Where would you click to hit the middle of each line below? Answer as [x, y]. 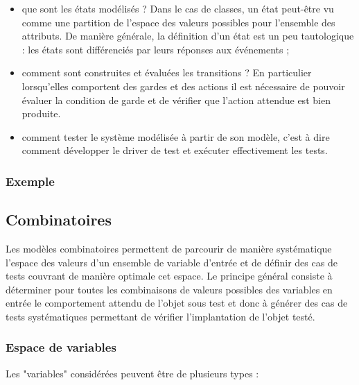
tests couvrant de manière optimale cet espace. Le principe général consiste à [169, 276]
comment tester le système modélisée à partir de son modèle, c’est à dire [176, 136]
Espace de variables [61, 347]
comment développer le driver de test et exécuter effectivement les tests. [175, 150]
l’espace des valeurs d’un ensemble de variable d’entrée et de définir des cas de [172, 262]
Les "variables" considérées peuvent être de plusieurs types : [132, 373]
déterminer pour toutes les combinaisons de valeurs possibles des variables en [169, 289]
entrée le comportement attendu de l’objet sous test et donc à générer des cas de [177, 303]
